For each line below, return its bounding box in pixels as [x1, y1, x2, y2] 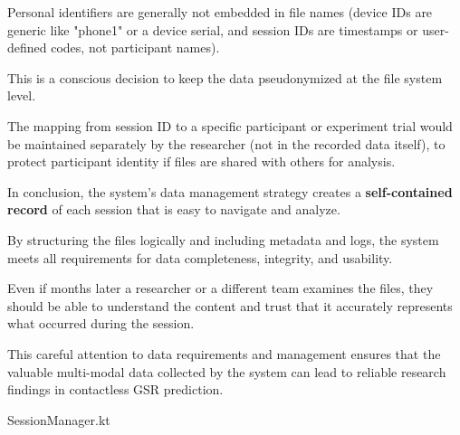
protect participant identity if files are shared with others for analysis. [7, 152, 396, 171]
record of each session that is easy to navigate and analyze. [7, 200, 340, 219]
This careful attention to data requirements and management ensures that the [7, 344, 441, 363]
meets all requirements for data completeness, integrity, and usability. [7, 248, 393, 267]
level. [7, 86, 36, 105]
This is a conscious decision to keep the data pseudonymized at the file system [7, 68, 443, 87]
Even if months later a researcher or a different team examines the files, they [7, 279, 434, 298]
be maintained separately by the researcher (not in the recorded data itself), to [7, 134, 446, 153]
